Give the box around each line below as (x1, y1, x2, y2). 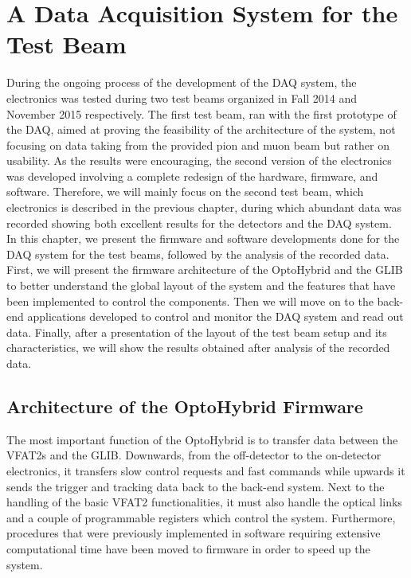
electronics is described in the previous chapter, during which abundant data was (6, 199, 402, 216)
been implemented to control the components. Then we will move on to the (6, 292, 374, 309)
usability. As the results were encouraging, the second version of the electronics (6, 152, 392, 169)
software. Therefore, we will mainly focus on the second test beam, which (6, 183, 364, 200)
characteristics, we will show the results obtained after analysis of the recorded (6, 339, 390, 356)
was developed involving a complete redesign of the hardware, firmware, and (6, 167, 378, 184)
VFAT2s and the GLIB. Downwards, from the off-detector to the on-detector (6, 447, 382, 463)
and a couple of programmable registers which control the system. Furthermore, (6, 509, 396, 525)
